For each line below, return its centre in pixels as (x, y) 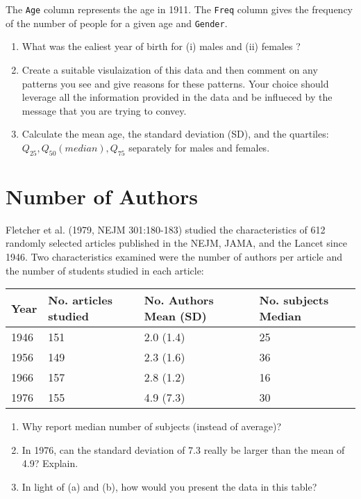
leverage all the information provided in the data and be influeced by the (177, 97)
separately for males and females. (199, 147)
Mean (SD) (175, 316)
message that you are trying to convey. (104, 110)
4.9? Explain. (50, 463)
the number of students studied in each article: (105, 270)
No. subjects (294, 300)
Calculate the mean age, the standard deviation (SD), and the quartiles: (175, 134)
